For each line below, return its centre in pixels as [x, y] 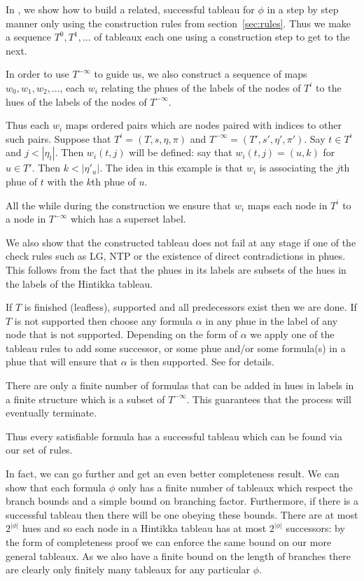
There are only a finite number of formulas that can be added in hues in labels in [180, 385]
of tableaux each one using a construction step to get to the [222, 37]
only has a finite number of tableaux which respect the [235, 487]
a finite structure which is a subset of [85, 399]
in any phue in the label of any [272, 320]
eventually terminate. [51, 413]
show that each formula [56, 487]
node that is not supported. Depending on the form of [122, 334]
